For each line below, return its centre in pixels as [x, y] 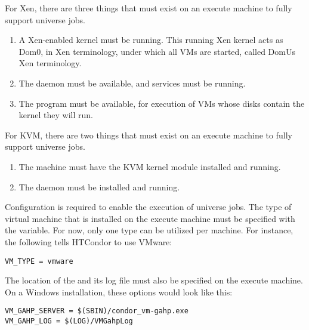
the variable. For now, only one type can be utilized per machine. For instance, [149, 230]
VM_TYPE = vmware [39, 261]
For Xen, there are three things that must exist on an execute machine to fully [149, 8]
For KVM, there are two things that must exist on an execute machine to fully [149, 135]
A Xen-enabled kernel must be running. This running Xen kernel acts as [151, 40]
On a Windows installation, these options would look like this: [119, 292]
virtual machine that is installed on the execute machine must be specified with [150, 218]
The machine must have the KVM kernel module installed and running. [150, 166]
